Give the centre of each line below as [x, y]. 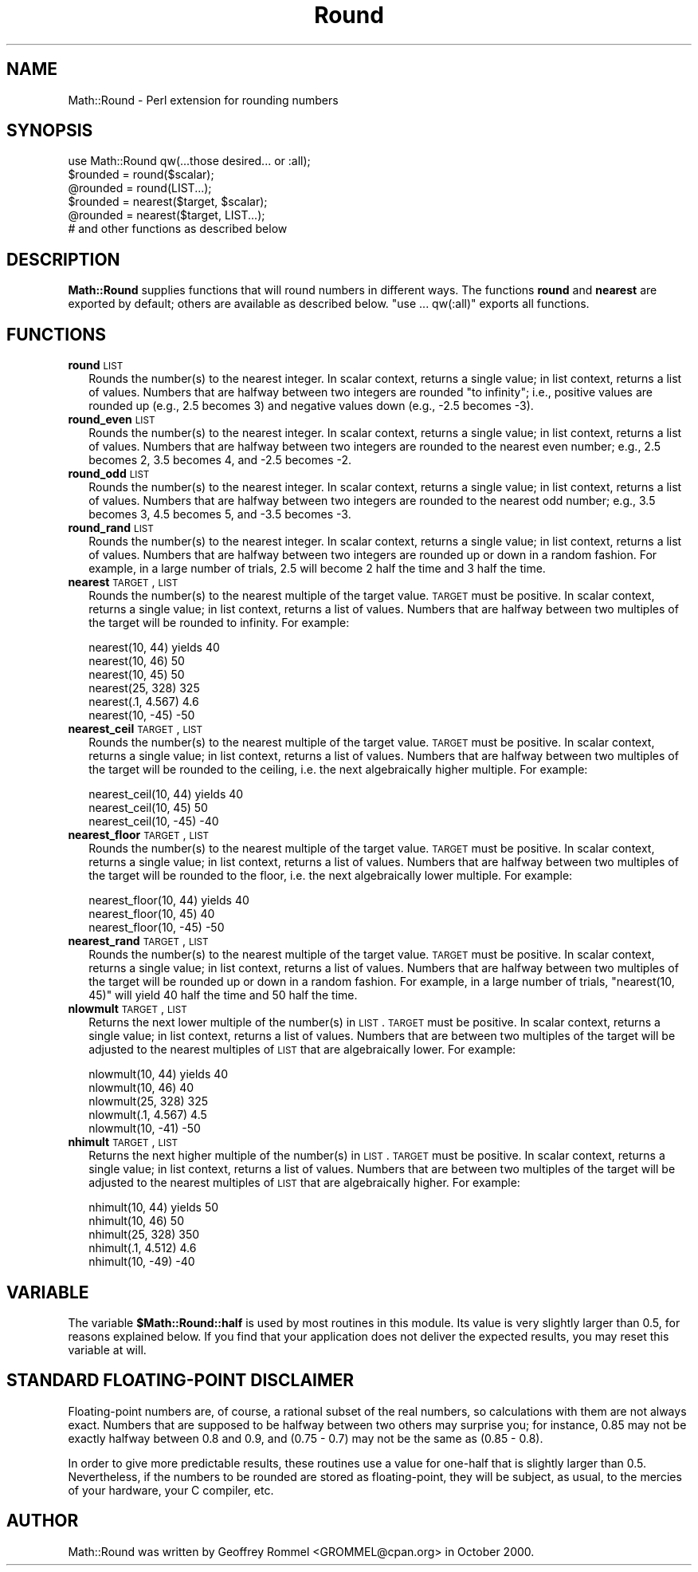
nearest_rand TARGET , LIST [138, 941]
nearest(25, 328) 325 [144, 688]
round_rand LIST [111, 528]
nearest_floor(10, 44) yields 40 [169, 900]
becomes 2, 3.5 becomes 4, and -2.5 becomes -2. [220, 460]
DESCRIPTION [63, 259]
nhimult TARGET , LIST [123, 1142]
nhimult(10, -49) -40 [142, 1262]
